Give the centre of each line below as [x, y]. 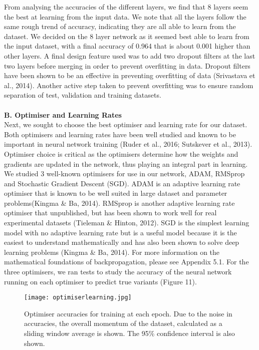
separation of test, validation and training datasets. [83, 95]
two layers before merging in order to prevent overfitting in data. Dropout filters [127, 65]
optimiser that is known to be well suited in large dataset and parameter [116, 193]
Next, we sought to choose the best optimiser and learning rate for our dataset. [126, 124]
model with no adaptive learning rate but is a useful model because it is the [120, 232]
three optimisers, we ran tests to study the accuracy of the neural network [118, 272]
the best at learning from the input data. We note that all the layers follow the [125, 16]
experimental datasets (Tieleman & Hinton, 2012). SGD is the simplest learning [127, 223]
